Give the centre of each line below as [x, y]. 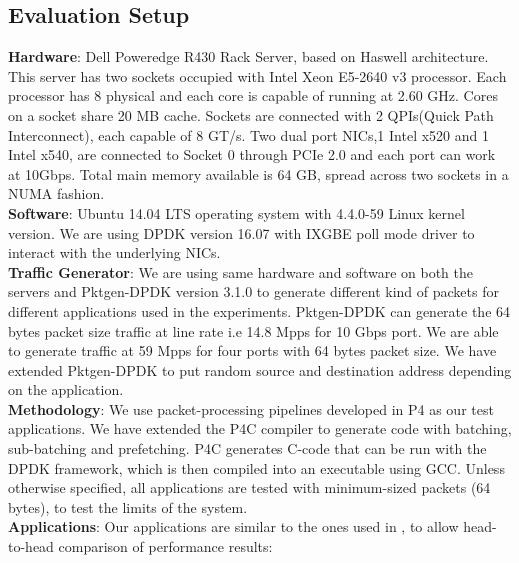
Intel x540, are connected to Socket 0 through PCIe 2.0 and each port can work [252, 154]
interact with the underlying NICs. [114, 252]
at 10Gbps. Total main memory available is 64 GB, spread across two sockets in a [258, 173]
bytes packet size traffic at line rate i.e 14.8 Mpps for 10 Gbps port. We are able [253, 330]
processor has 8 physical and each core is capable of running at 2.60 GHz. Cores [253, 95]
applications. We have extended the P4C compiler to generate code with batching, [260, 428]
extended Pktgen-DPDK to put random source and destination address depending [260, 369]
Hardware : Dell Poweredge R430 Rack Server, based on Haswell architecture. [248, 56]
